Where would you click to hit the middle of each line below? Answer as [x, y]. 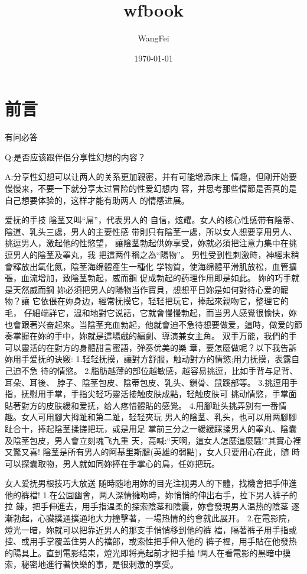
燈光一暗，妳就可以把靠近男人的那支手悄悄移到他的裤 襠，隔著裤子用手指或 [151, 529]
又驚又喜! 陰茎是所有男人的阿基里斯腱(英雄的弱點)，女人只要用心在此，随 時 [153, 452]
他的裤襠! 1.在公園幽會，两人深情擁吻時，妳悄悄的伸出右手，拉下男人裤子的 [151, 494]
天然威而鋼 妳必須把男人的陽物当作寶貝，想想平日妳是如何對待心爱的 [146, 289]
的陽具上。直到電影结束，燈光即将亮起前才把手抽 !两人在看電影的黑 [135, 552]
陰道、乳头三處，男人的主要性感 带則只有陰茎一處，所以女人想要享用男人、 [151, 231]
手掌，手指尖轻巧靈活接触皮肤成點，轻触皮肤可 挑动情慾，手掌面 [171, 394]
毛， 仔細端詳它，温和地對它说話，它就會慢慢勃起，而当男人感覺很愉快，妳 [151, 312]
